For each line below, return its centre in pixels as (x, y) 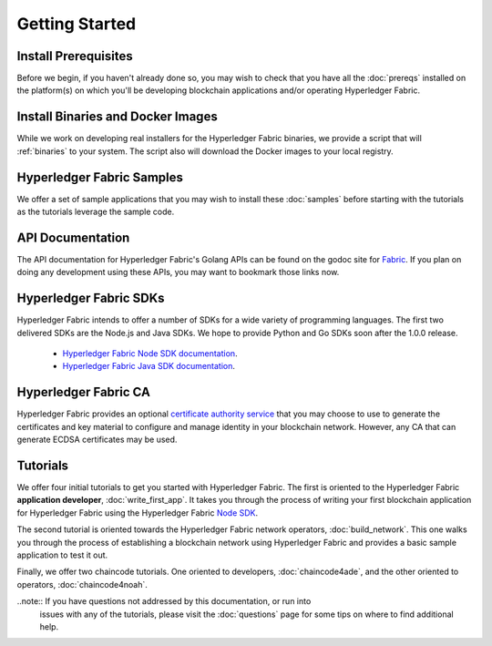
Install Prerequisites (75, 56)
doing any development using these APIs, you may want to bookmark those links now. (178, 272)
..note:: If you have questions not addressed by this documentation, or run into (164, 601)
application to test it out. (62, 555)
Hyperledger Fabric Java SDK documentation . (149, 366)
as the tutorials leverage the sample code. (96, 212)
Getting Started (77, 24)
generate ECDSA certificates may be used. (97, 440)
